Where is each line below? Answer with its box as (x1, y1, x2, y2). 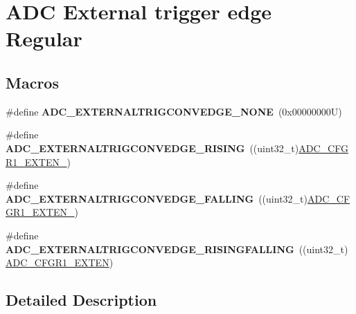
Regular (6, 24, 82, 53)
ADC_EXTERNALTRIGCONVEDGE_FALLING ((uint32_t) (6, 191, 308, 205)
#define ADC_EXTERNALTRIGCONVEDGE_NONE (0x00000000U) (6, 104, 342, 118)
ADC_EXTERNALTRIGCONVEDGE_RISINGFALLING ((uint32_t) (6, 241, 348, 256)
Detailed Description (6, 289, 157, 311)
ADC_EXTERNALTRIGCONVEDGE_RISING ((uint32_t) (6, 140, 299, 155)
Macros (6, 71, 59, 93)
